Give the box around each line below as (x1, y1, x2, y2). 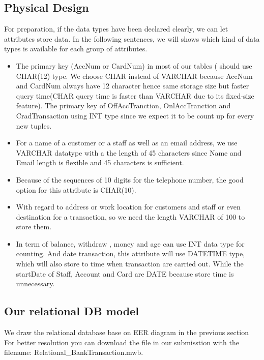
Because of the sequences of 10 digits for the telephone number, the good (16, 174, 244, 185)
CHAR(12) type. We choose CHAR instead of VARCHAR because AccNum (16, 70, 253, 81)
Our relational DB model (4, 303, 139, 319)
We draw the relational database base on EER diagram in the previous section (4, 327, 249, 338)
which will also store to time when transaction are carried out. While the (16, 258, 244, 269)
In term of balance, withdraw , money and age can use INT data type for (16, 238, 245, 249)
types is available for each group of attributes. (4, 43, 148, 54)
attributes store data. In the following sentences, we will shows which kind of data (4, 33, 260, 44)
